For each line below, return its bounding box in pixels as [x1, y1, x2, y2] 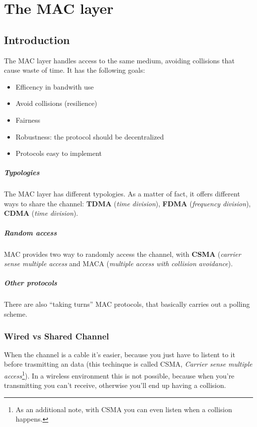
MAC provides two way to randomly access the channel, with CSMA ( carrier [4, 248, 241, 259]
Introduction [4, 32, 70, 47]
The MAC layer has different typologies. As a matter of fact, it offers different [4, 189, 240, 199]
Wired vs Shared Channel [4, 330, 109, 342]
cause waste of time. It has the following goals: [4, 65, 145, 75]
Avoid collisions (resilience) [15, 98, 97, 108]
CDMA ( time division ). [4, 208, 78, 218]
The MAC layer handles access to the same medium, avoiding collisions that [4, 55, 235, 65]
